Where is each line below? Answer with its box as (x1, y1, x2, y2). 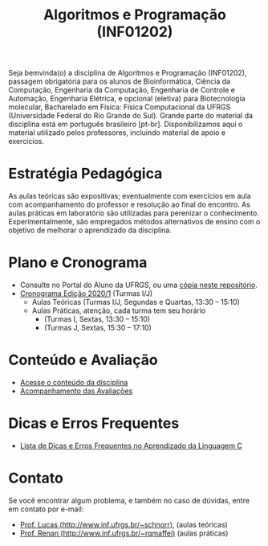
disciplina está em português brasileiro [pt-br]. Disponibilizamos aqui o (8, 119, 243, 129)
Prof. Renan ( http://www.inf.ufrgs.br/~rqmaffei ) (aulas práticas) (19, 528, 229, 538)
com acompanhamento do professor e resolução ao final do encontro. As (8, 199, 251, 210)
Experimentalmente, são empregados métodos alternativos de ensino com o (8, 217, 261, 227)
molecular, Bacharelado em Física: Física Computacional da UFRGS (8, 102, 231, 112)
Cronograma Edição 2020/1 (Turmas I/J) (19, 289, 153, 298)
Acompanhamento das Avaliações (19, 386, 133, 396)
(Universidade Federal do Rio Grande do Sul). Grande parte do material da (8, 111, 254, 121)
